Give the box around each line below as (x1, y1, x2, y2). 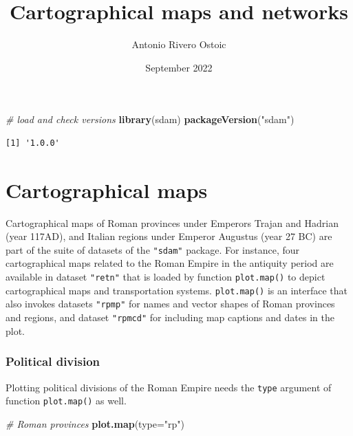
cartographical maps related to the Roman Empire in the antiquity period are (6, 256, 334, 270)
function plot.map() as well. (6, 393, 127, 408)
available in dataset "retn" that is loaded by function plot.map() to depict (6, 270, 325, 284)
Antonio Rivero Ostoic (131, 37, 226, 52)
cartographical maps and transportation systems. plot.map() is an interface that (6, 283, 347, 297)
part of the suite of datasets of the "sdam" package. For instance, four (6, 242, 300, 257)
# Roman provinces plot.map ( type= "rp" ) (6, 416, 185, 430)
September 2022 (145, 60, 213, 74)
